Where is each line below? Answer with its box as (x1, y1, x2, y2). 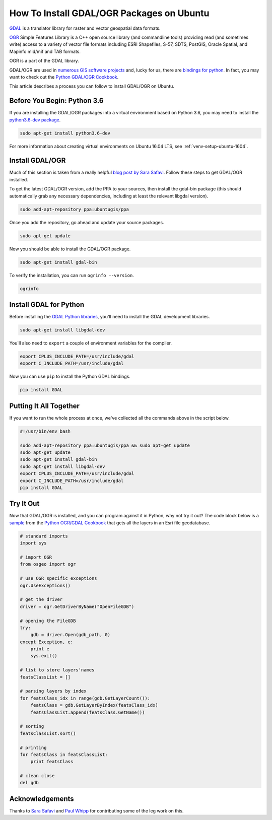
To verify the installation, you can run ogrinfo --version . (9, 272, 134, 278)
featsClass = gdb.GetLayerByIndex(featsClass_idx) (30, 703, 158, 708)
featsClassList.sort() (20, 730, 76, 736)
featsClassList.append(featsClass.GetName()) (30, 709, 145, 715)
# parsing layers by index (20, 688, 87, 694)
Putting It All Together (9, 401, 80, 410)
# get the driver (20, 597, 63, 602)
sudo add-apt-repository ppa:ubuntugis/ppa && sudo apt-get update (20, 442, 190, 448)
